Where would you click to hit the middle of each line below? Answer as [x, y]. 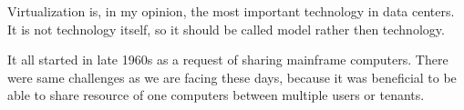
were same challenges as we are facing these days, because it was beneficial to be [232, 77]
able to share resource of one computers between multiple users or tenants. [216, 95]
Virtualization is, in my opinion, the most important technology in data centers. [231, 11]
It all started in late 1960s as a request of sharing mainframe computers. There [228, 60]
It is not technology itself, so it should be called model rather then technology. [226, 29]
